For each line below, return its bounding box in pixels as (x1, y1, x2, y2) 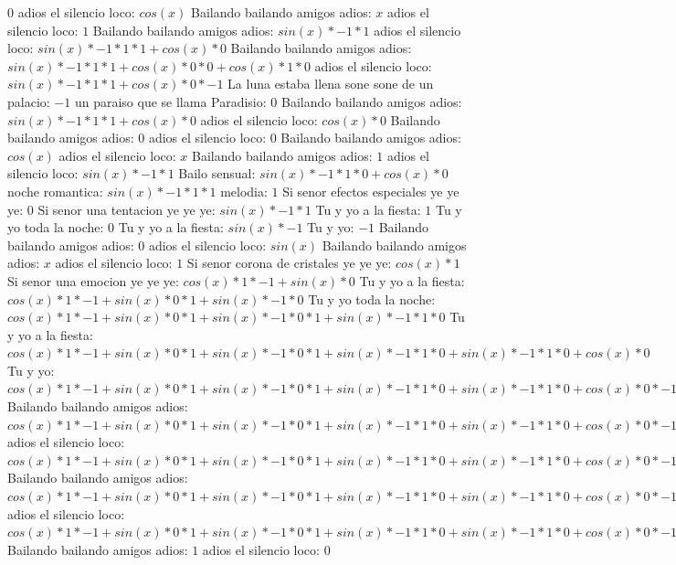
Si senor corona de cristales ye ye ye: (186, 253, 392, 272)
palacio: (7, 91, 50, 111)
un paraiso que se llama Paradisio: (74, 91, 267, 111)
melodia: (220, 181, 268, 200)
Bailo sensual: (178, 164, 256, 183)
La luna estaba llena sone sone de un (227, 74, 434, 93)
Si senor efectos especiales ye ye (282, 181, 459, 200)
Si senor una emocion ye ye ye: (7, 271, 179, 290)
